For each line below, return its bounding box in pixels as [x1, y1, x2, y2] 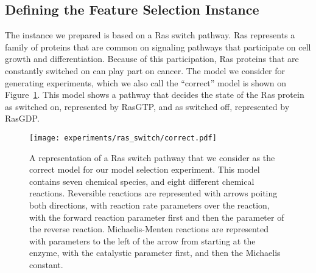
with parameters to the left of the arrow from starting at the [29, 234, 256, 247]
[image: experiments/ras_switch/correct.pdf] [29, 133, 217, 142]
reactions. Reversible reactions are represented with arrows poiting [29, 187, 278, 199]
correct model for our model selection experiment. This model [29, 163, 260, 176]
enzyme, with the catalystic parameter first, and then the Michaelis [29, 246, 281, 259]
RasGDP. [5, 112, 40, 125]
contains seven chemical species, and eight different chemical [29, 175, 255, 187]
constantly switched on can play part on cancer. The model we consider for [5, 64, 286, 77]
